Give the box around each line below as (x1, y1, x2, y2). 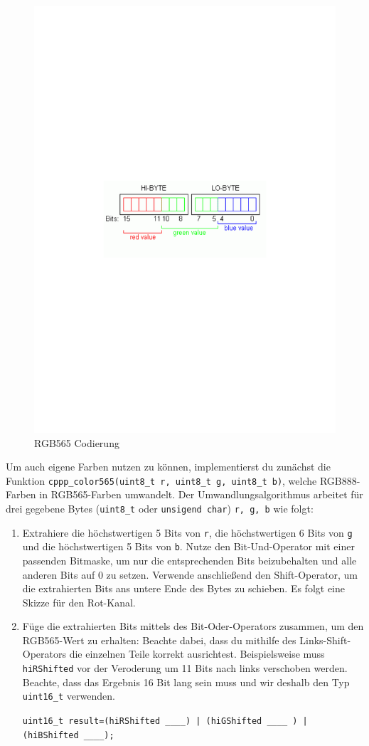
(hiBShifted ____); (22, 730, 114, 740)
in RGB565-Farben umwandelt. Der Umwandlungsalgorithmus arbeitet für (39, 487, 363, 502)
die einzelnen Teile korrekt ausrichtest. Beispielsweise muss (69, 646, 325, 661)
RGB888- (319, 473, 360, 488)
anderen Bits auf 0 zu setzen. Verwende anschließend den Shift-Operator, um (22, 567, 358, 582)
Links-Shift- (299, 632, 351, 647)
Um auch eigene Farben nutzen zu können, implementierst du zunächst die (6, 459, 331, 474)
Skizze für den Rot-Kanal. (22, 594, 136, 609)
